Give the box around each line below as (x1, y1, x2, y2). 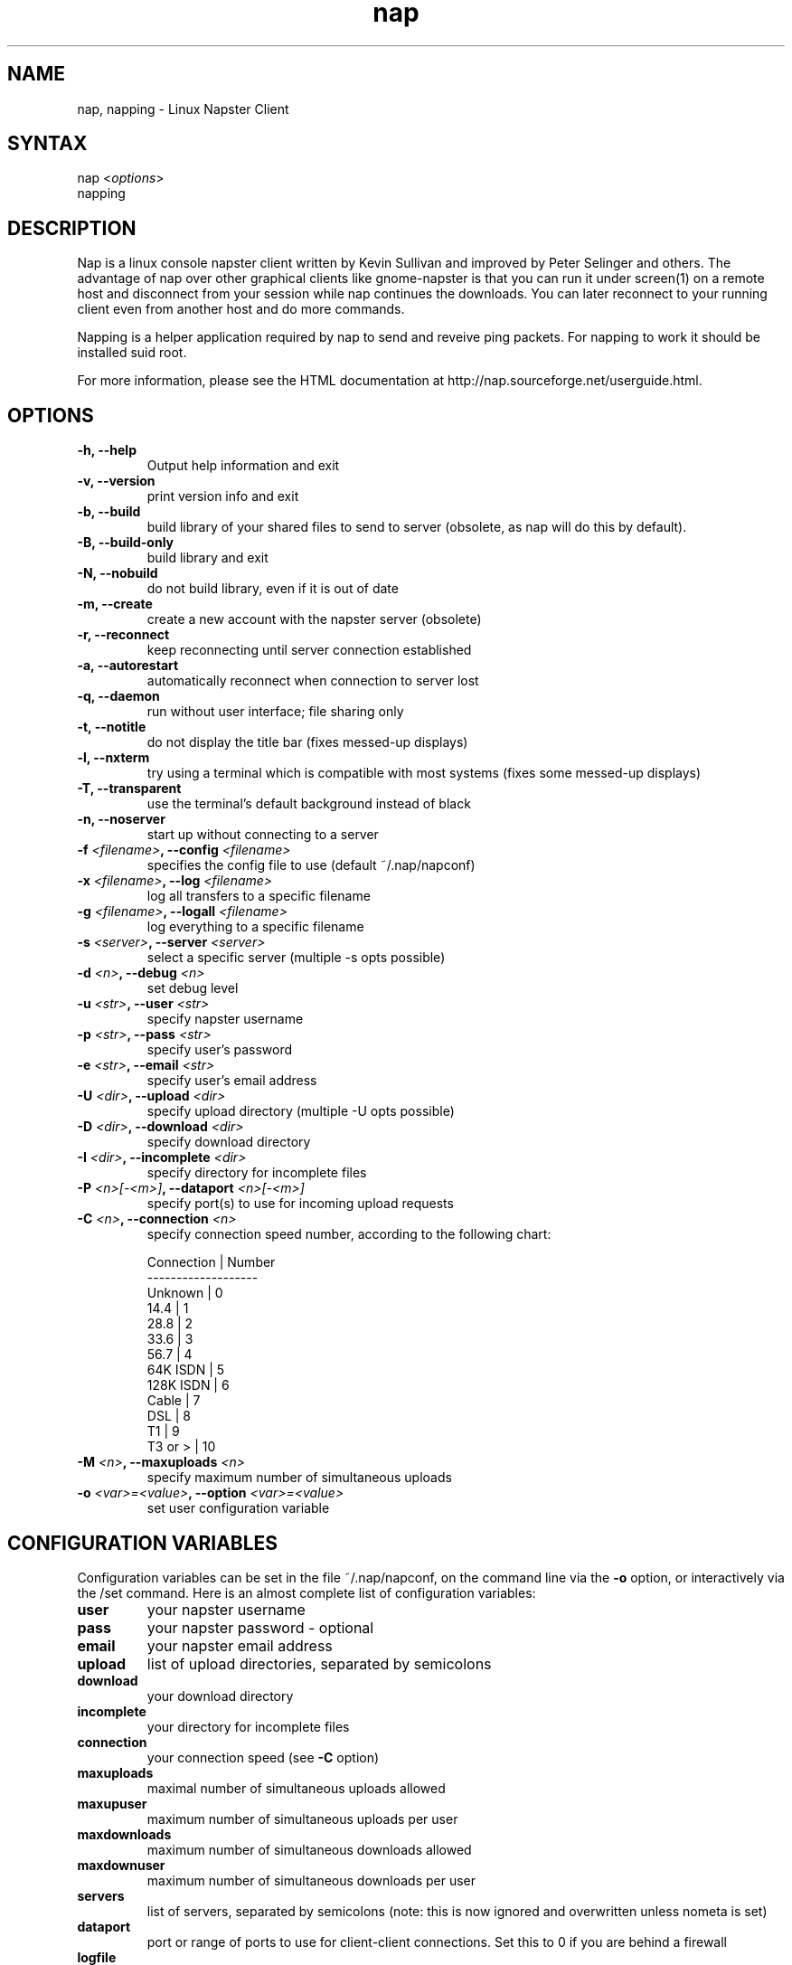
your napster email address (146, 1636, 333, 1655)
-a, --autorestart (77, 657, 179, 674)
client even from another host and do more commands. (77, 301, 405, 317)
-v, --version (77, 473, 156, 489)
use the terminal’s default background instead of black (146, 796, 471, 812)
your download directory (146, 1687, 294, 1704)
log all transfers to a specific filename (146, 888, 371, 904)
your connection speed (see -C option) (146, 1749, 380, 1765)
